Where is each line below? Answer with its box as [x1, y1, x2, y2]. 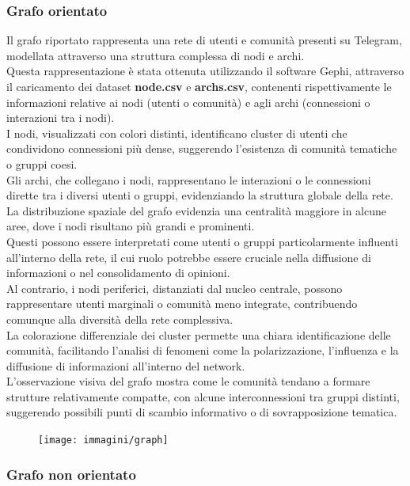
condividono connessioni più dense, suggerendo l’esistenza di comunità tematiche [6, 140, 397, 157]
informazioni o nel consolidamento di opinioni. [6, 264, 230, 281]
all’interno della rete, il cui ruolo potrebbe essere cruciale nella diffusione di [6, 249, 371, 265]
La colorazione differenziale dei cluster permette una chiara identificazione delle [6, 326, 391, 343]
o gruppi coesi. [6, 155, 78, 172]
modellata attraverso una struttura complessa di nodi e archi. [6, 47, 305, 63]
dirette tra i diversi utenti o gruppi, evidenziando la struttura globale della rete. [6, 187, 393, 203]
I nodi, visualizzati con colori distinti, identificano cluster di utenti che [6, 124, 347, 141]
